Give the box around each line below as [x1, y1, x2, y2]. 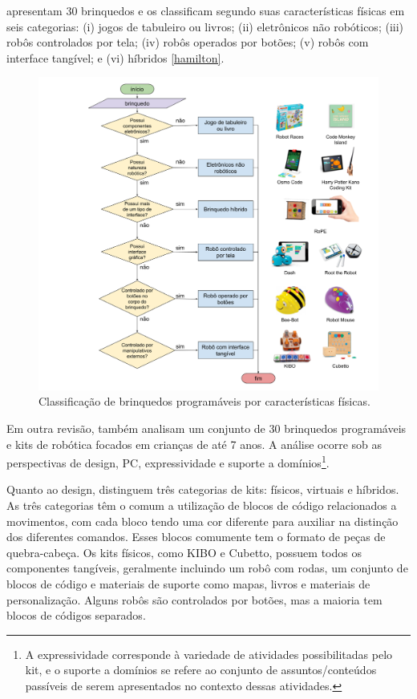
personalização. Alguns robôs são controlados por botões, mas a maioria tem [6, 591, 383, 608]
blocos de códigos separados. [6, 607, 146, 624]
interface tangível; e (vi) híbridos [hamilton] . [6, 49, 225, 66]
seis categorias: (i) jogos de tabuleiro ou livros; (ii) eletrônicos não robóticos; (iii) [6, 18, 404, 34]
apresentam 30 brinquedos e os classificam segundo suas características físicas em [6, 2, 405, 18]
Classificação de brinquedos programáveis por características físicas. [38, 393, 370, 410]
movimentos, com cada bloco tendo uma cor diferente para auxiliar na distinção [6, 512, 399, 529]
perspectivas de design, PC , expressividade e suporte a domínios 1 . [6, 452, 330, 471]
